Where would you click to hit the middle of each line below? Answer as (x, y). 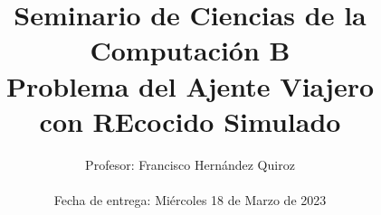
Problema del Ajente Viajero (190, 85)
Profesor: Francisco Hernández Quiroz (190, 164)
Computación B (190, 50)
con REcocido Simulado (190, 121)
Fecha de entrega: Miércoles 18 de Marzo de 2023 (190, 199)
